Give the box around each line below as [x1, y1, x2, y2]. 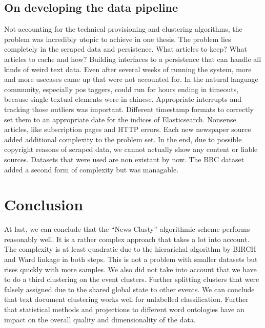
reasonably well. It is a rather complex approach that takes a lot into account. [4, 233, 250, 244]
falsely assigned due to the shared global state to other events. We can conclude [4, 283, 255, 294]
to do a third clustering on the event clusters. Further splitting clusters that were [4, 274, 259, 285]
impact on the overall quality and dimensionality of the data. [4, 314, 196, 324]
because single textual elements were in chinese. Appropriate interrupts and [4, 94, 241, 104]
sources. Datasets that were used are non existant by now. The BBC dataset [4, 154, 244, 164]
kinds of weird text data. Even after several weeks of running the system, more [4, 63, 252, 74]
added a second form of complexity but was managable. [4, 164, 179, 174]
